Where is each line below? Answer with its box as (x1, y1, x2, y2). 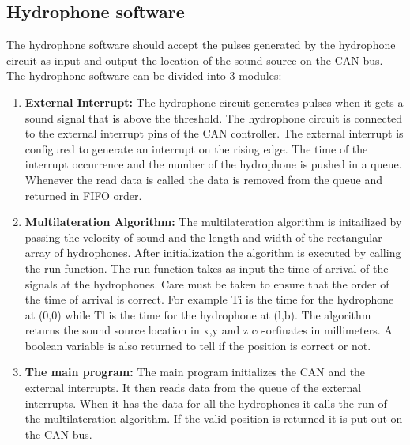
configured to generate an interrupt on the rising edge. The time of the (24, 140, 368, 157)
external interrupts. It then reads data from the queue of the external (24, 379, 362, 396)
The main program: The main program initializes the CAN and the (24, 364, 366, 380)
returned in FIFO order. (24, 187, 142, 203)
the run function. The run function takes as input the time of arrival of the (24, 259, 389, 276)
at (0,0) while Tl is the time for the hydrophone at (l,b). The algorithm (24, 306, 371, 322)
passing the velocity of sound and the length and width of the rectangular (24, 228, 382, 245)
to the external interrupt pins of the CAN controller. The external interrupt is (24, 125, 404, 141)
